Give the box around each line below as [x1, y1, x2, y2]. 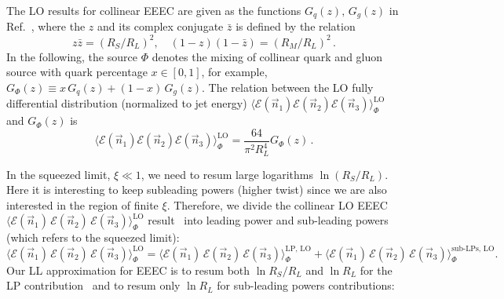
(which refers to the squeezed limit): [6, 229, 180, 246]
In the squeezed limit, [6, 166, 111, 182]
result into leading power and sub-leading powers [148, 212, 389, 228]
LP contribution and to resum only [6, 277, 181, 294]
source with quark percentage [6, 64, 148, 80]
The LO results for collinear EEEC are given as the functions [6, 2, 301, 18]
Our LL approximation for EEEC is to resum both [6, 261, 250, 278]
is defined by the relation [236, 18, 356, 35]
